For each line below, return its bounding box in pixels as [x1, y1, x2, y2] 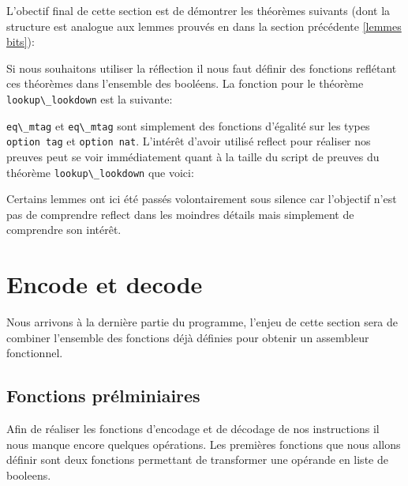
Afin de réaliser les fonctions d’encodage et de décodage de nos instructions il [6, 420, 380, 437]
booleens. [6, 466, 51, 483]
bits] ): [6, 33, 35, 50]
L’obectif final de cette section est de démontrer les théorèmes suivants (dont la [6, 2, 391, 18]
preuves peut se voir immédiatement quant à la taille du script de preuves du [6, 148, 380, 164]
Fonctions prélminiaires [6, 383, 200, 408]
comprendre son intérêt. [6, 221, 122, 238]
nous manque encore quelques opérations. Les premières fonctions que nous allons [6, 435, 401, 452]
